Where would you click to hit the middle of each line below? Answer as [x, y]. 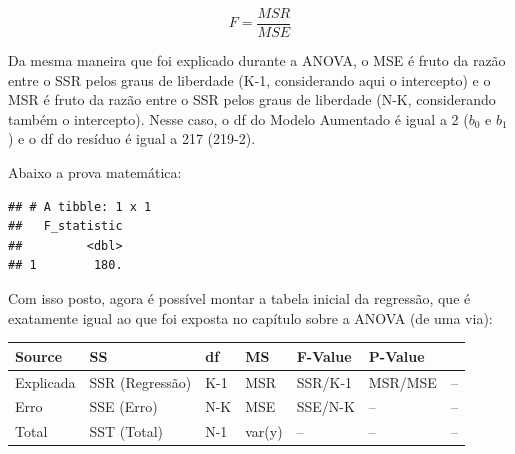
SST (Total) [126, 431]
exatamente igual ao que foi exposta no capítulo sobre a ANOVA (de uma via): [250, 317]
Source [39, 355]
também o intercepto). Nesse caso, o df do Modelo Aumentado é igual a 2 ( [238, 118]
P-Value [396, 355]
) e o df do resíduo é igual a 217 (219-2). [132, 138]
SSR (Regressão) [140, 381]
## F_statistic [65, 226]
